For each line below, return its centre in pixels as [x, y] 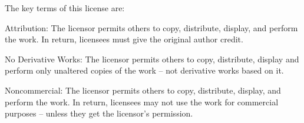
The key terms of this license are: [65, 8]
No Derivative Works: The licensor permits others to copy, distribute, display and [152, 59]
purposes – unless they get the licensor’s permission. [99, 113]
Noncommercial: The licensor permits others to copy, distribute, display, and [143, 90]
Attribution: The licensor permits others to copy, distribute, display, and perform [151, 27]
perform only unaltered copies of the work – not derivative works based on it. [144, 70]
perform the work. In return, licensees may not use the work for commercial [142, 102]
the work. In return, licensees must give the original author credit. [124, 39]
